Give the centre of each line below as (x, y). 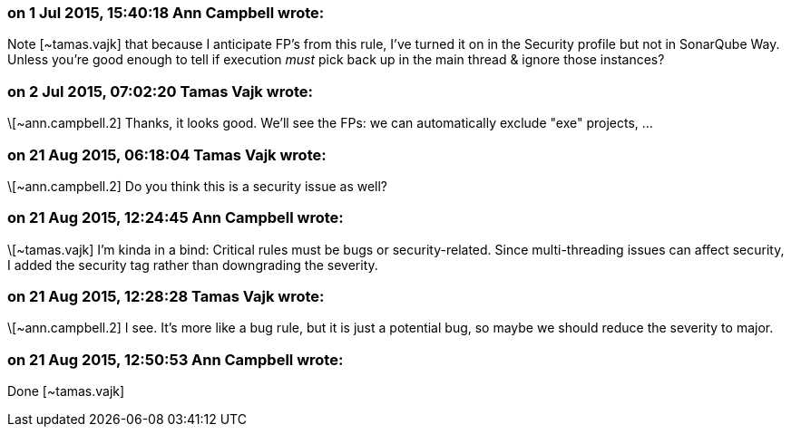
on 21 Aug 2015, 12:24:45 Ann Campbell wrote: (176, 218)
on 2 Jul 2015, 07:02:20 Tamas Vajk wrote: (160, 91)
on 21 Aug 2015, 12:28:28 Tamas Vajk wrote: (166, 296)
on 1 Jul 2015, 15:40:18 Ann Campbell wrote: (166, 13)
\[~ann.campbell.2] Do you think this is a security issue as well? (198, 186)
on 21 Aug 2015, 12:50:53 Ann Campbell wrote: (176, 359)
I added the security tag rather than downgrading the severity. (193, 265)
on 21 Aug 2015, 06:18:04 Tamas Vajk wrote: (167, 154)
